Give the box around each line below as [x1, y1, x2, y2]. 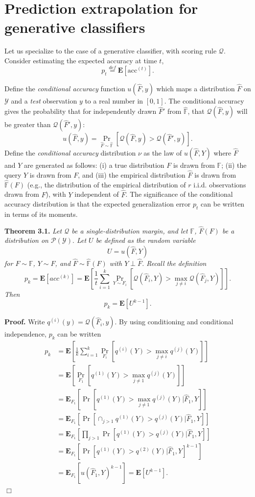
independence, [4, 329, 46, 339]
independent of [74, 189, 119, 199]
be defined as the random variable [95, 235, 196, 245]
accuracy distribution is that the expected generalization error [4, 199, 191, 209]
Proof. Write [4, 316, 45, 327]
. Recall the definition [141, 258, 207, 268]
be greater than [4, 119, 51, 130]
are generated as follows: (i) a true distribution [24, 160, 164, 170]
